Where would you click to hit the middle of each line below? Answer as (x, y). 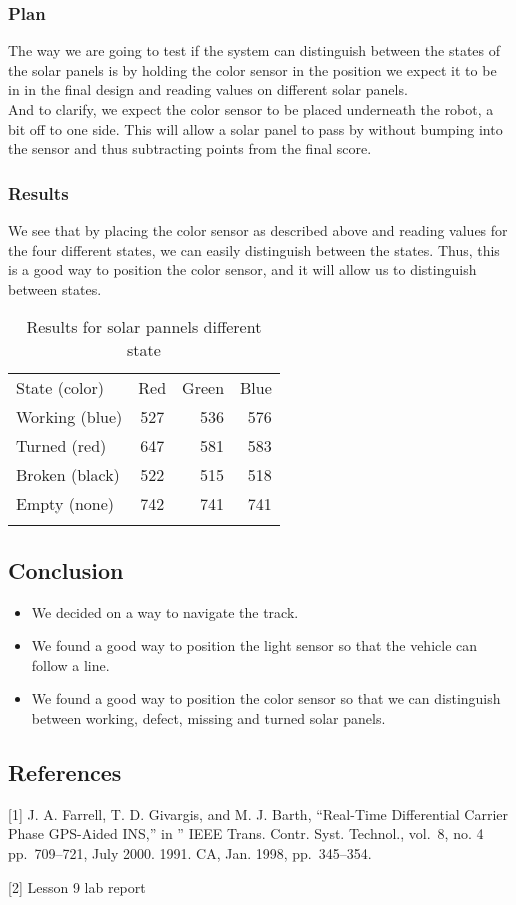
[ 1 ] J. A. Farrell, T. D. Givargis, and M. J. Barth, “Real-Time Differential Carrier (258, 813)
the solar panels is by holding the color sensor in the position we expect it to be (252, 69)
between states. (55, 288)
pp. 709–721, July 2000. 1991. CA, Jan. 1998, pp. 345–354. (190, 852)
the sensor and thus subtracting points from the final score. (190, 148)
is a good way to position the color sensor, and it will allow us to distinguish (242, 269)
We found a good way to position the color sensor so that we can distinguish (266, 698)
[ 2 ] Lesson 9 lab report (77, 886)
